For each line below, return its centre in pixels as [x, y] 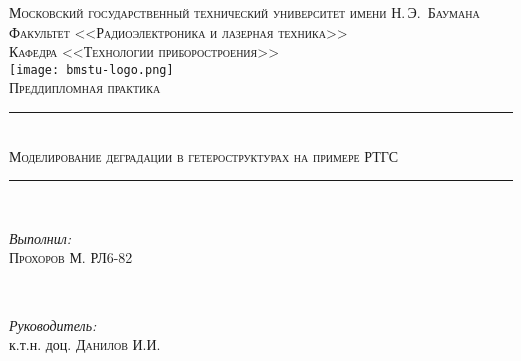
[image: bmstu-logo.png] [91, 69]
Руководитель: [53, 324]
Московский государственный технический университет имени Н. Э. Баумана [244, 12]
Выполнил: [40, 237]
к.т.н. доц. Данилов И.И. [85, 344]
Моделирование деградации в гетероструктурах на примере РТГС [204, 155]
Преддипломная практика [85, 87]
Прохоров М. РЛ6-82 [71, 257]
